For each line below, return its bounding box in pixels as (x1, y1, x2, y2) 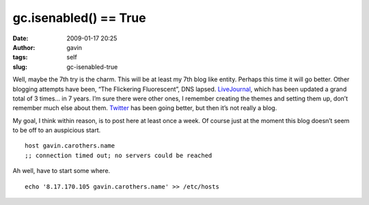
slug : (12, 62, 27, 71)
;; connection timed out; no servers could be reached (25, 151, 213, 159)
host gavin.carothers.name (25, 142, 115, 150)
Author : (12, 43, 36, 51)
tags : (12, 53, 28, 61)
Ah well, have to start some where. (12, 167, 111, 175)
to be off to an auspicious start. (12, 126, 101, 135)
